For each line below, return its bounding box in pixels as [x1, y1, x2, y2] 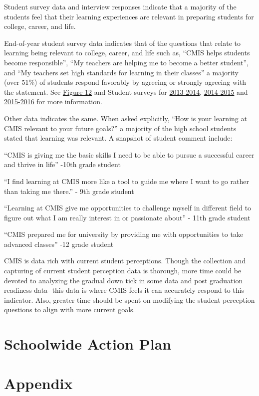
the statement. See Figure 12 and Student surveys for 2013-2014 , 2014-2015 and [4, 86, 248, 97]
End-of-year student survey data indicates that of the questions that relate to [4, 37, 241, 48]
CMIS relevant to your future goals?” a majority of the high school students [4, 123, 237, 133]
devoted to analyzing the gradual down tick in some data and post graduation [4, 275, 243, 285]
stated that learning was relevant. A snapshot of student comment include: [4, 133, 233, 143]
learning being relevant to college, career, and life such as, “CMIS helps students [4, 47, 250, 58]
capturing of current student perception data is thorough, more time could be [4, 265, 242, 276]
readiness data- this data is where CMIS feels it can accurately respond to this [4, 285, 244, 295]
